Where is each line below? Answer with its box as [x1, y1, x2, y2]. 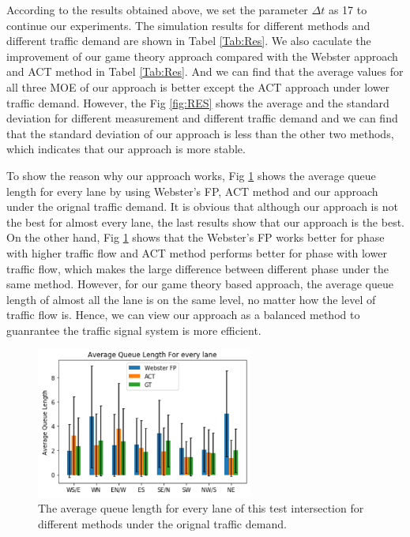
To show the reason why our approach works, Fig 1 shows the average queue [6, 167, 376, 183]
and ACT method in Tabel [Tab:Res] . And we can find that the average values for [6, 63, 404, 80]
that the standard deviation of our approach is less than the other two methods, [6, 125, 394, 141]
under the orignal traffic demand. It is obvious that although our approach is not [6, 198, 398, 215]
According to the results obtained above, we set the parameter [6, 2, 308, 17]
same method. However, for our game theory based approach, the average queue [6, 276, 393, 292]
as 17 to [328, 2, 367, 17]
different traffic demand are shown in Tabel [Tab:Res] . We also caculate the [6, 32, 371, 49]
